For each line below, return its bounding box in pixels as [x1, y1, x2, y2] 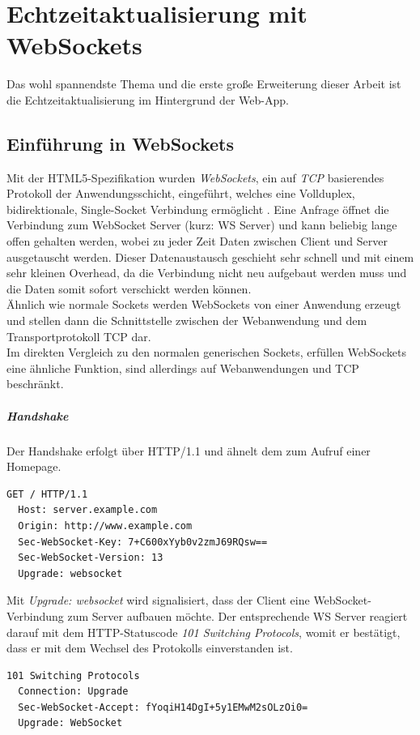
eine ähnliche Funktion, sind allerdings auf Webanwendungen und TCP [6, 359, 359, 376]
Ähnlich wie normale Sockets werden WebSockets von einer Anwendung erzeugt [6, 296, 401, 313]
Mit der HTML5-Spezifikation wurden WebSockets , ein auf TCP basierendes [6, 169, 384, 186]
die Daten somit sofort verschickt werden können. [6, 280, 252, 297]
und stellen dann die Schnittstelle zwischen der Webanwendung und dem [6, 312, 367, 329]
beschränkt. [6, 375, 64, 392]
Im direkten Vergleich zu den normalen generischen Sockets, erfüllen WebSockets [6, 344, 406, 361]
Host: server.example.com [18, 504, 158, 516]
